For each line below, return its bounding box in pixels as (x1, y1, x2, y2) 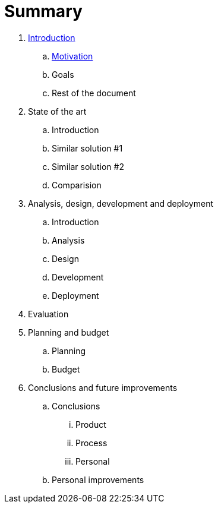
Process (75, 437, 108, 448)
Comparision (52, 179, 102, 190)
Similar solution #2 (52, 161, 124, 172)
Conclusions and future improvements (28, 382, 178, 393)
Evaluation (28, 308, 69, 319)
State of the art (28, 106, 87, 116)
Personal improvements (52, 474, 144, 485)
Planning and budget (28, 327, 109, 337)
